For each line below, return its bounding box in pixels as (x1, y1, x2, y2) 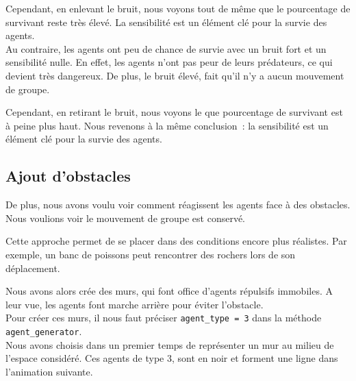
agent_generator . (5, 323, 82, 338)
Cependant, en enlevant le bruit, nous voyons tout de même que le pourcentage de (5, 1, 351, 15)
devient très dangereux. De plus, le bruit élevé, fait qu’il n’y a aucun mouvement (5, 68, 344, 82)
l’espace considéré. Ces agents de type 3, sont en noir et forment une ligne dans (5, 351, 338, 365)
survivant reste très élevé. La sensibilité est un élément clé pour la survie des (5, 14, 327, 29)
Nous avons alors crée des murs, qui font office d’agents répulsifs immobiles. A (5, 284, 333, 298)
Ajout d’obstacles (5, 165, 131, 186)
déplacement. (5, 260, 60, 275)
